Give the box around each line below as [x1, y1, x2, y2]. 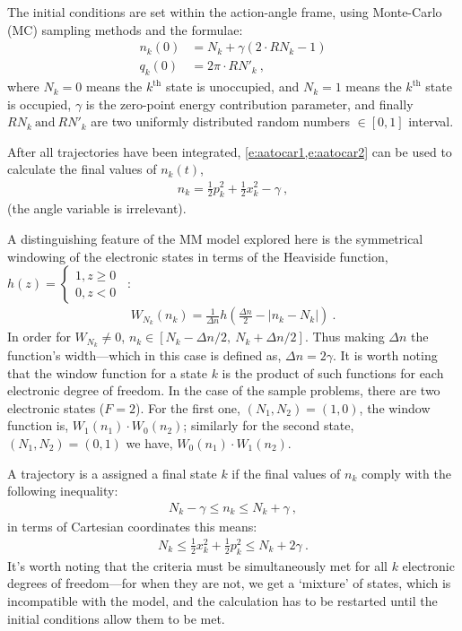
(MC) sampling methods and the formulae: [7, 20, 243, 39]
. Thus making [304, 327, 385, 346]
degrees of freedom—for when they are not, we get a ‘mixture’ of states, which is [7, 574, 451, 592]
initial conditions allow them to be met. [7, 609, 225, 627]
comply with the [361, 463, 451, 482]
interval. [408, 112, 454, 131]
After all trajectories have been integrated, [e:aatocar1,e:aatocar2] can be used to [7, 142, 452, 160]
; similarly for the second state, [183, 416, 354, 435]
